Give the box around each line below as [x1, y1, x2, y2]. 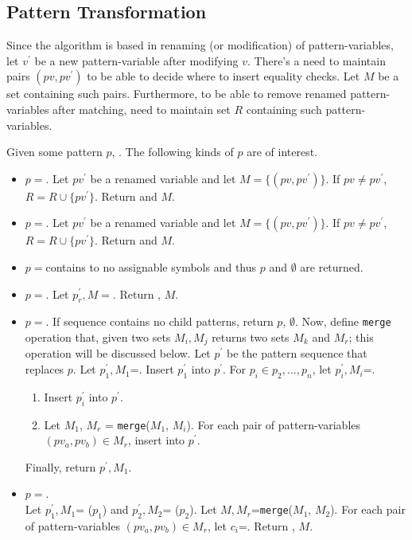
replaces [25, 361, 64, 378]
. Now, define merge [294, 313, 391, 330]
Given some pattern [6, 143, 103, 160]
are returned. [300, 258, 363, 275]
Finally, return [25, 458, 96, 475]
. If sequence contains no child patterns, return [45, 313, 274, 330]
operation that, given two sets [25, 329, 171, 345]
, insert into [127, 432, 185, 448]
